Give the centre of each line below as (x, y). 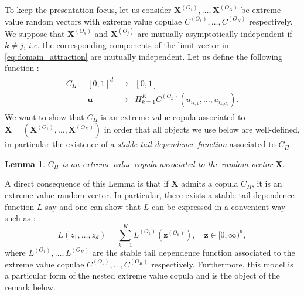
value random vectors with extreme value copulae (93, 21)
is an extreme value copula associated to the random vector (167, 163)
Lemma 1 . (25, 163)
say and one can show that (93, 206)
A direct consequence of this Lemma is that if (87, 183)
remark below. (30, 286)
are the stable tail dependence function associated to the (194, 252)
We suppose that (35, 33)
